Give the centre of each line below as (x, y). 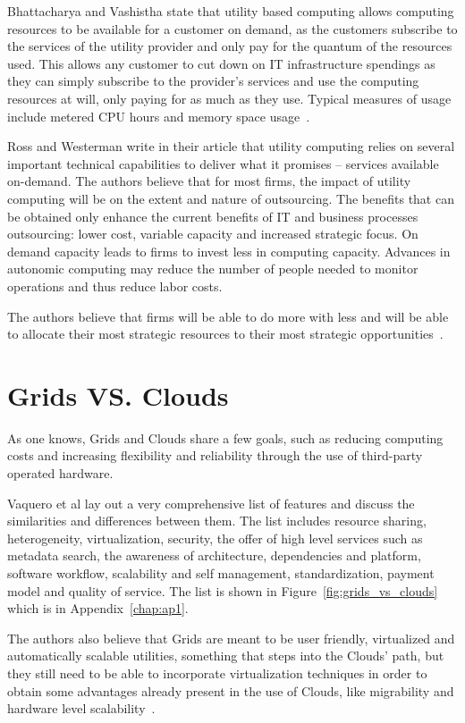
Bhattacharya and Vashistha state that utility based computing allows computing (231, 11)
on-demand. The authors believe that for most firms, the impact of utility (209, 181)
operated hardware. (60, 473)
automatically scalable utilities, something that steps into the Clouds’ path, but (226, 656)
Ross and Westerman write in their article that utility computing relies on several (231, 146)
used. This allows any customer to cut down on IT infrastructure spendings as (221, 63)
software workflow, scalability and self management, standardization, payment (221, 572)
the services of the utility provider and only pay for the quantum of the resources (230, 46)
